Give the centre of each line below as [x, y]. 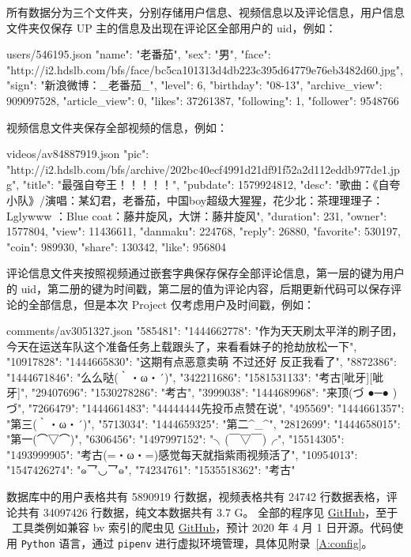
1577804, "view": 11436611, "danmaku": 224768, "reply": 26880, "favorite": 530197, [204, 231]
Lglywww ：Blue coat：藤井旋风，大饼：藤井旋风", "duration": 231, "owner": [197, 215]
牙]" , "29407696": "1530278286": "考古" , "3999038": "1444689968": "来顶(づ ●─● [198, 392]
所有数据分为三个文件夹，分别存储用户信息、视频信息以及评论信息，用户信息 [205, 12]
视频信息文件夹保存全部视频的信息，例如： [117, 127]
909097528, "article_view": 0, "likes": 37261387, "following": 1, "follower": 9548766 [203, 100]
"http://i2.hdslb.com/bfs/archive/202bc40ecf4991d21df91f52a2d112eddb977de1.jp [203, 169]
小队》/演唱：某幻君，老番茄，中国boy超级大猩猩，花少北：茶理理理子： [195, 199]
